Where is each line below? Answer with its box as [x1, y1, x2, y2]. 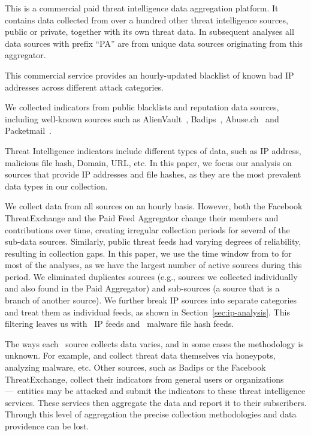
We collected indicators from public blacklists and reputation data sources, [5, 101, 279, 113]
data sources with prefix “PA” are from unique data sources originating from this [5, 37, 303, 49]
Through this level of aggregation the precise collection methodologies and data [5, 408, 297, 420]
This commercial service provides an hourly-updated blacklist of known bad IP [5, 68, 294, 81]
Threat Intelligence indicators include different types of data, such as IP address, [5, 144, 301, 157]
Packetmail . [5, 124, 52, 137]
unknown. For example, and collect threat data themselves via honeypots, [5, 349, 276, 362]
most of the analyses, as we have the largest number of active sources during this [5, 258, 302, 271]
